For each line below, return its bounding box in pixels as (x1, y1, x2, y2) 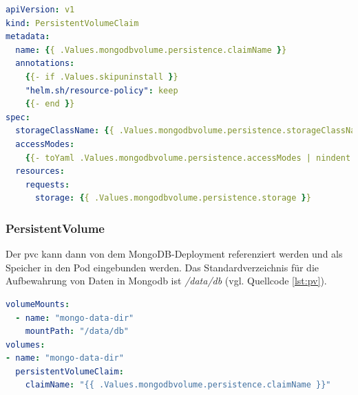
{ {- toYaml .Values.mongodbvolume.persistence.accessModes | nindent (25, 153, 351, 163)
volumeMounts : (6, 299, 70, 309)
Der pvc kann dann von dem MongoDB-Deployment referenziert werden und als (6, 247, 343, 261)
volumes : (6, 339, 45, 350)
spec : (6, 112, 30, 122)
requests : (25, 179, 70, 190)
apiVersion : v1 (6, 5, 75, 14)
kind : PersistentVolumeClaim (6, 18, 139, 28)
